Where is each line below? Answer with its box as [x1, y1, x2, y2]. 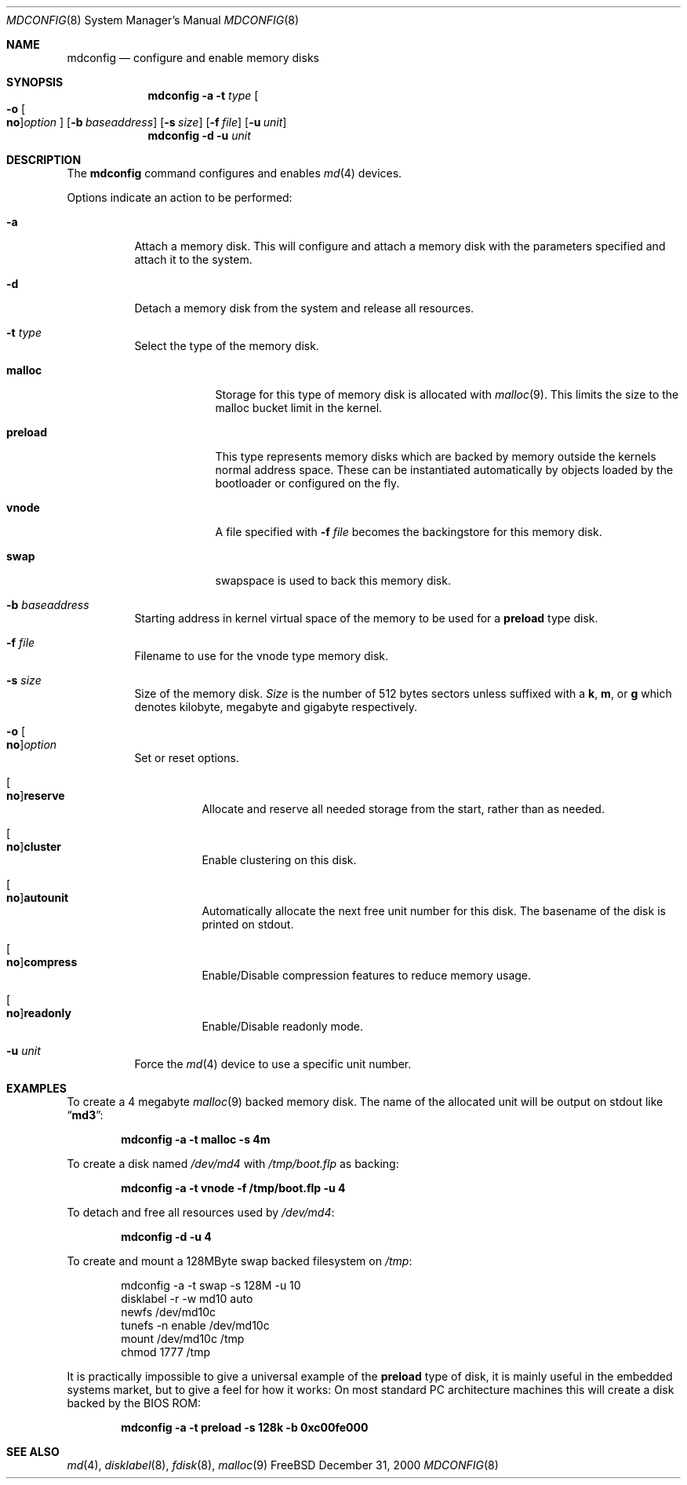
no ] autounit [6, 891, 69, 904]
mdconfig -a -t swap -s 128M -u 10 [121, 1279, 301, 1292]
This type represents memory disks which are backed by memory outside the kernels [215, 450, 656, 463]
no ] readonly [6, 1006, 71, 1020]
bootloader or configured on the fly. [215, 476, 400, 490]
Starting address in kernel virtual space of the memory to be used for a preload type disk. [134, 611, 598, 625]
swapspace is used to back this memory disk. [215, 574, 451, 587]
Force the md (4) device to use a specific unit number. [134, 1057, 412, 1071]
